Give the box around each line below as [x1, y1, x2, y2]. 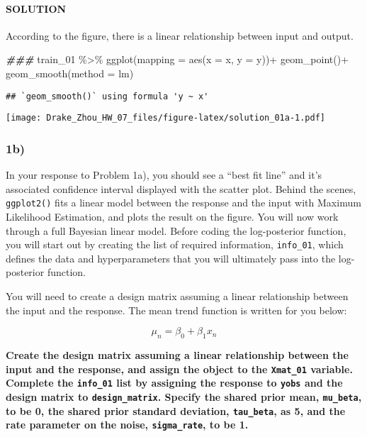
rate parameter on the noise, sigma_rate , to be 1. [6, 417, 249, 432]
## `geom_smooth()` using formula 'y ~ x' [6, 91, 209, 101]
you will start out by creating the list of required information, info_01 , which [6, 237, 344, 252]
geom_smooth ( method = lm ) [6, 65, 134, 80]
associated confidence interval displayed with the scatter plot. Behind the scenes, [6, 181, 356, 196]
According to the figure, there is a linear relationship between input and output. [6, 28, 354, 43]
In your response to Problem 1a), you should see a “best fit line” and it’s [6, 167, 322, 182]
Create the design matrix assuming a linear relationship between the [6, 347, 349, 362]
